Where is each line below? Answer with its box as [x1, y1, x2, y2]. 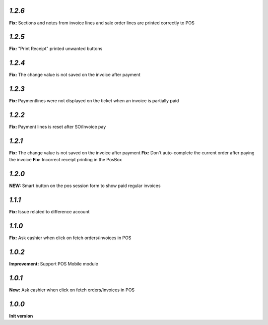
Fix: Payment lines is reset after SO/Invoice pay [9, 124, 106, 130]
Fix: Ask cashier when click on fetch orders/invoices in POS [9, 235, 132, 241]
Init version [9, 313, 33, 319]
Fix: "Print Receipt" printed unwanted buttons [9, 46, 103, 52]
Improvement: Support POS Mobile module [9, 261, 99, 267]
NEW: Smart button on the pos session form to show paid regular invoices [9, 183, 161, 189]
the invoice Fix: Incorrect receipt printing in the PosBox [9, 157, 122, 163]
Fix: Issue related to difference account [9, 209, 90, 215]
